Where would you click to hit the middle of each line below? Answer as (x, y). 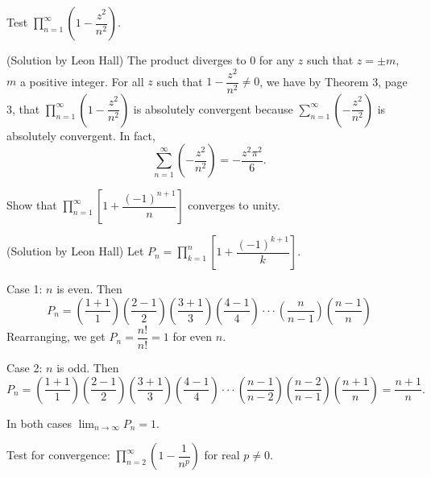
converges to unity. (234, 205)
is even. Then (89, 289)
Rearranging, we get (56, 336)
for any (277, 60)
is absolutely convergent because (213, 108)
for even (193, 336)
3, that (23, 108)
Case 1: (25, 289)
